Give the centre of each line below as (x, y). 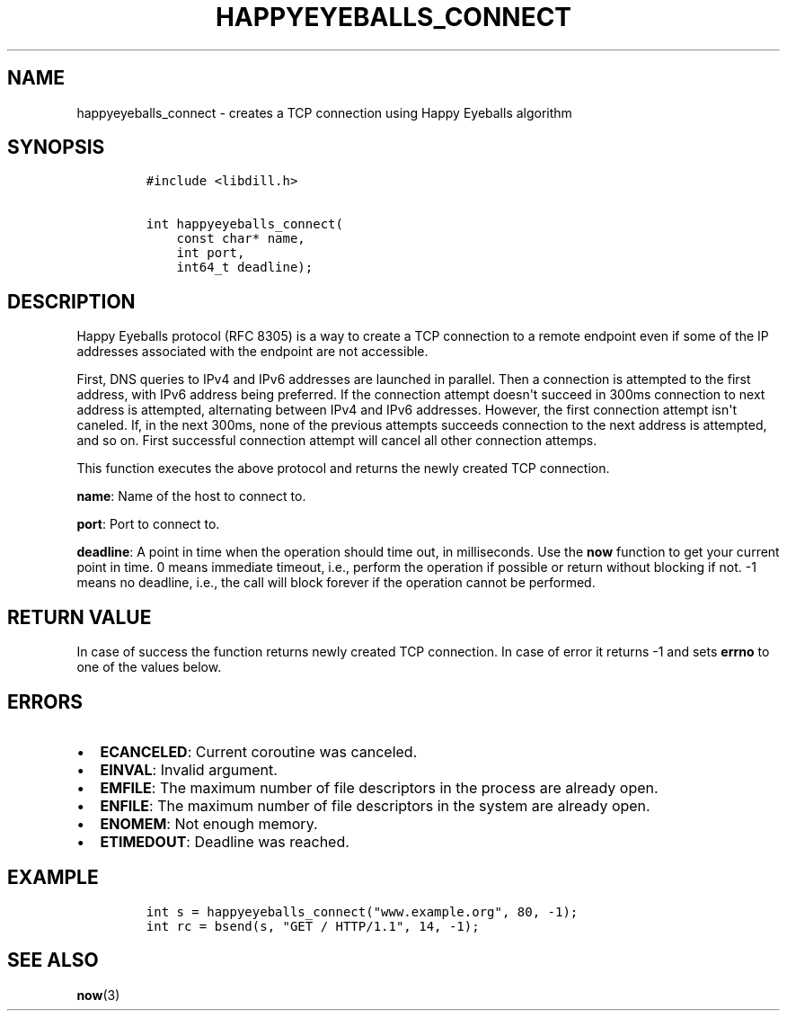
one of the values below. (149, 667)
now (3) (98, 995)
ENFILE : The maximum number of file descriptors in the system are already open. (375, 805)
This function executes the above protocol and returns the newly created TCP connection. (343, 469)
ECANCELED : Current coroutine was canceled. (259, 751)
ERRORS (45, 701)
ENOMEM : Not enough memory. (209, 823)
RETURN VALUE (80, 617)
